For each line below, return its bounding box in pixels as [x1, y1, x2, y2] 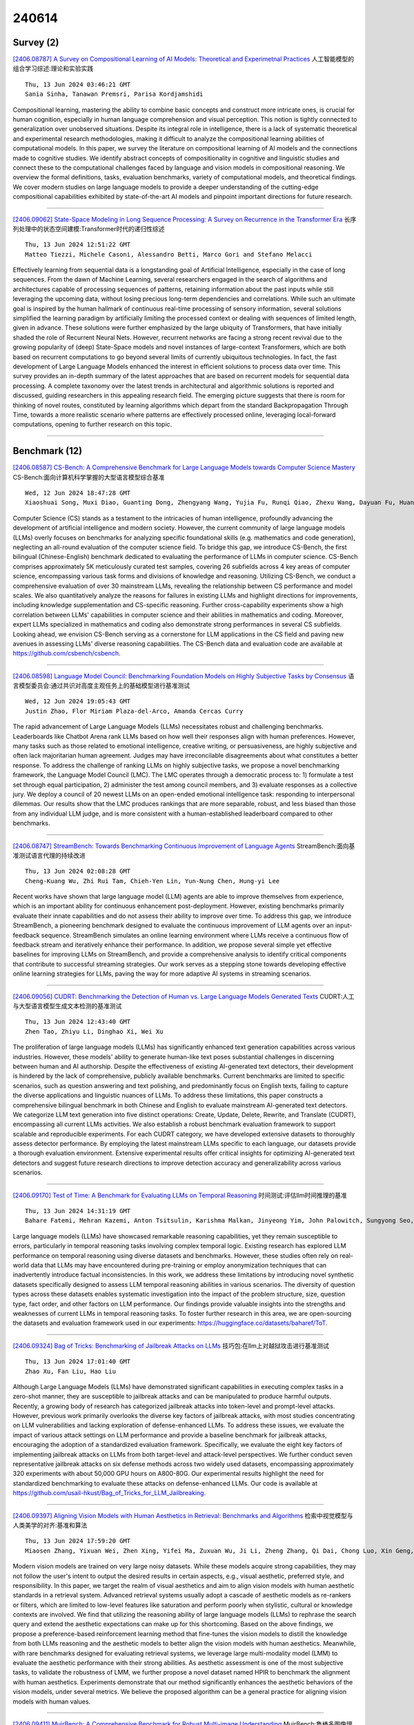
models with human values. [12, 1697, 91, 1706]
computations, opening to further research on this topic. [12, 420, 172, 428]
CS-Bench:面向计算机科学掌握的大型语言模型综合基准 [12, 473, 165, 481]
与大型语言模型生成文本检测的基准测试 [12, 1002, 122, 1010]
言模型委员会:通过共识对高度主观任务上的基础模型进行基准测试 [12, 682, 190, 690]
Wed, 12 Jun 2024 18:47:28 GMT [25, 489, 131, 497]
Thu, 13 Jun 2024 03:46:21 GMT [25, 80, 131, 88]
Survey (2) [12, 37, 59, 48]
